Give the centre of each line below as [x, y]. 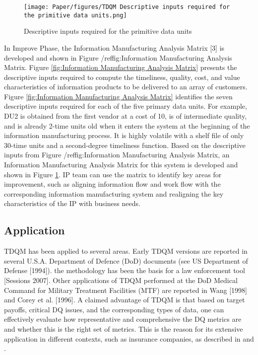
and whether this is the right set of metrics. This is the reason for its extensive [124, 328]
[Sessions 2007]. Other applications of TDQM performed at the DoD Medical [121, 280]
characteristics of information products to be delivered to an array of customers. [126, 87]
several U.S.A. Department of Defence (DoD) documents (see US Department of [126, 260]
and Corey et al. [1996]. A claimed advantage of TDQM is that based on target [125, 300]
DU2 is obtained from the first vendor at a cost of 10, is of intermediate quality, [126, 116]
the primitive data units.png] [75, 15]
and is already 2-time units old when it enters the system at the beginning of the [127, 125]
